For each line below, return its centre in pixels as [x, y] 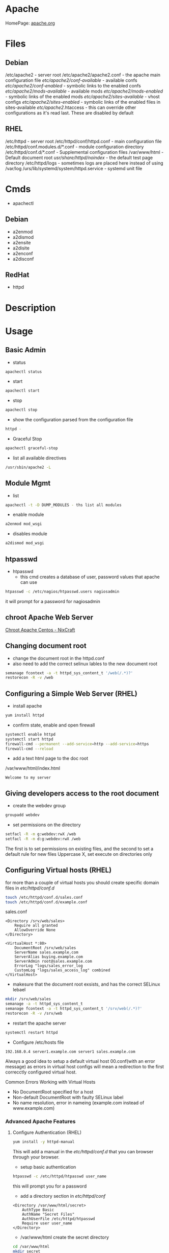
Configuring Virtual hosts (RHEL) [59, 870]
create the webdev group [39, 806]
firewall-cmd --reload [29, 749]
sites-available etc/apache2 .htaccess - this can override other [71, 107]
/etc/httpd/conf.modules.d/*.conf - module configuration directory [75, 147]
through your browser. [36, 1157]
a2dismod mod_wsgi [25, 543]
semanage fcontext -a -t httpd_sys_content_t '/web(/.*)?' [69, 673]
